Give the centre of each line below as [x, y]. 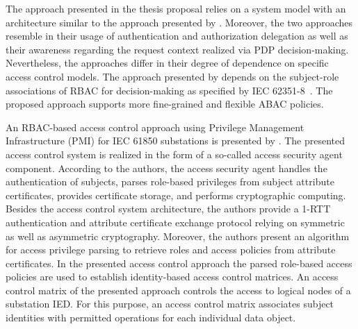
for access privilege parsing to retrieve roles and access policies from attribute [171, 250]
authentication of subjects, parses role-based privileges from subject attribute [170, 182]
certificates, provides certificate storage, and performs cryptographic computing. [176, 195]
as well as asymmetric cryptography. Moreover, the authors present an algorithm [178, 236]
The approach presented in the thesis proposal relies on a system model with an [176, 8]
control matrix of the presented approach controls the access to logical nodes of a [178, 290]
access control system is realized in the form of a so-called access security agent [174, 154]
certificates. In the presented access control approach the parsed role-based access [179, 263]
